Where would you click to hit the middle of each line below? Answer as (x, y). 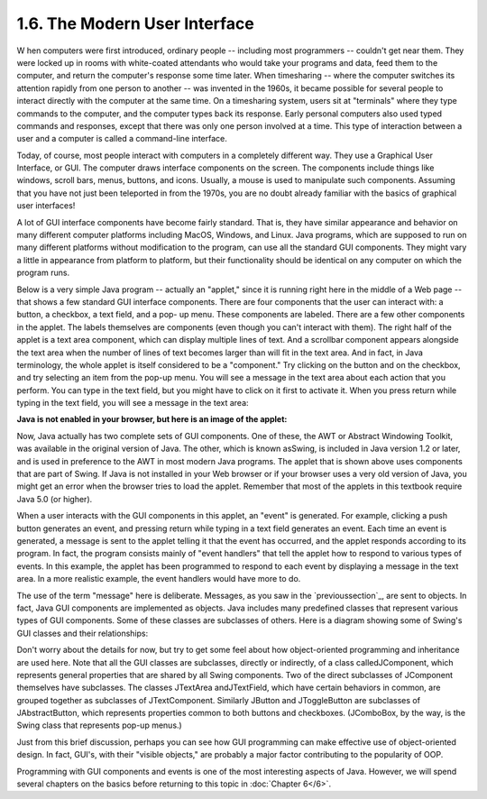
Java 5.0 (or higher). (55, 499)
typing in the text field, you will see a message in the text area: (133, 403)
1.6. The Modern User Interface (135, 23)
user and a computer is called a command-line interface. (122, 139)
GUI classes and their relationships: (83, 633)
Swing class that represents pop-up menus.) (99, 725)
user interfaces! (46, 206)
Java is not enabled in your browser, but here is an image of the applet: (152, 419)
